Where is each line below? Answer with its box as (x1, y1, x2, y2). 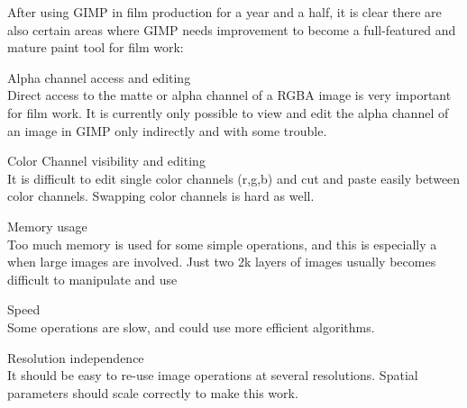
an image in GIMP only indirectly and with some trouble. (7, 121, 327, 140)
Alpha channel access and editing (7, 68, 191, 86)
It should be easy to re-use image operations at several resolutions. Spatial (7, 366, 418, 385)
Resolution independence (7, 348, 144, 367)
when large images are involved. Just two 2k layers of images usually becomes (7, 252, 436, 271)
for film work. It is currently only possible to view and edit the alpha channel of (7, 103, 449, 122)
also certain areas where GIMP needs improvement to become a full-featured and (7, 20, 456, 39)
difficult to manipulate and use (7, 269, 178, 288)
